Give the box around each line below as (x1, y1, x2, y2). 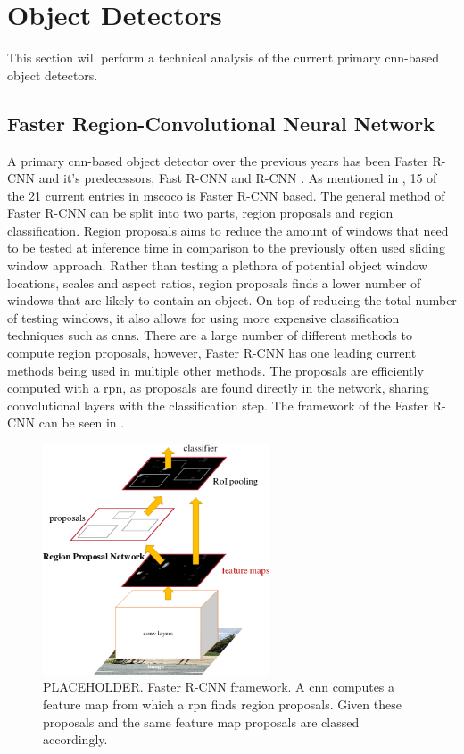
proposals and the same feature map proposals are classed (43, 712, 360, 731)
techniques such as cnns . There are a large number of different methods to (7, 326, 412, 344)
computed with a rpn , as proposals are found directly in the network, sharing (7, 378, 429, 397)
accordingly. (43, 730, 108, 749)
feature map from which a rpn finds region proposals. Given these (43, 694, 402, 713)
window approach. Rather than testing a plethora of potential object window (7, 256, 427, 275)
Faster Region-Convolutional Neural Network (7, 109, 435, 137)
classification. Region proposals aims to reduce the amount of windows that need (7, 220, 449, 239)
